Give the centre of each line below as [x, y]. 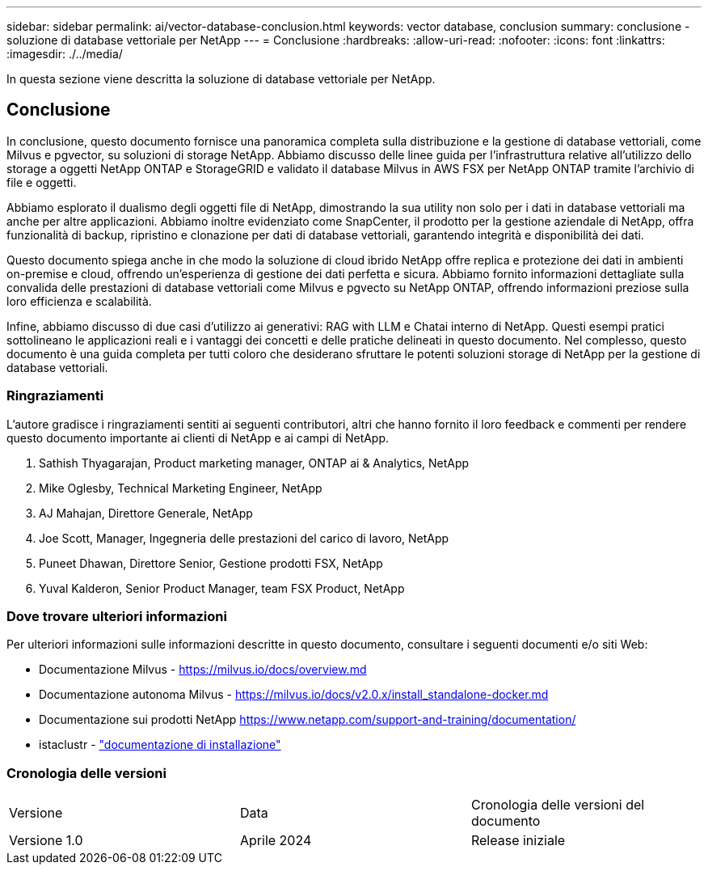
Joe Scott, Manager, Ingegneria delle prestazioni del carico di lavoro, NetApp [244, 538]
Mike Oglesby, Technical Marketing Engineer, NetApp [181, 488]
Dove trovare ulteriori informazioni [117, 616]
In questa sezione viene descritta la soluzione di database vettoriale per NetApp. [221, 79]
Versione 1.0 [46, 841]
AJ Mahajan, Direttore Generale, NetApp [146, 513]
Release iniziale [518, 841]
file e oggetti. [42, 182]
